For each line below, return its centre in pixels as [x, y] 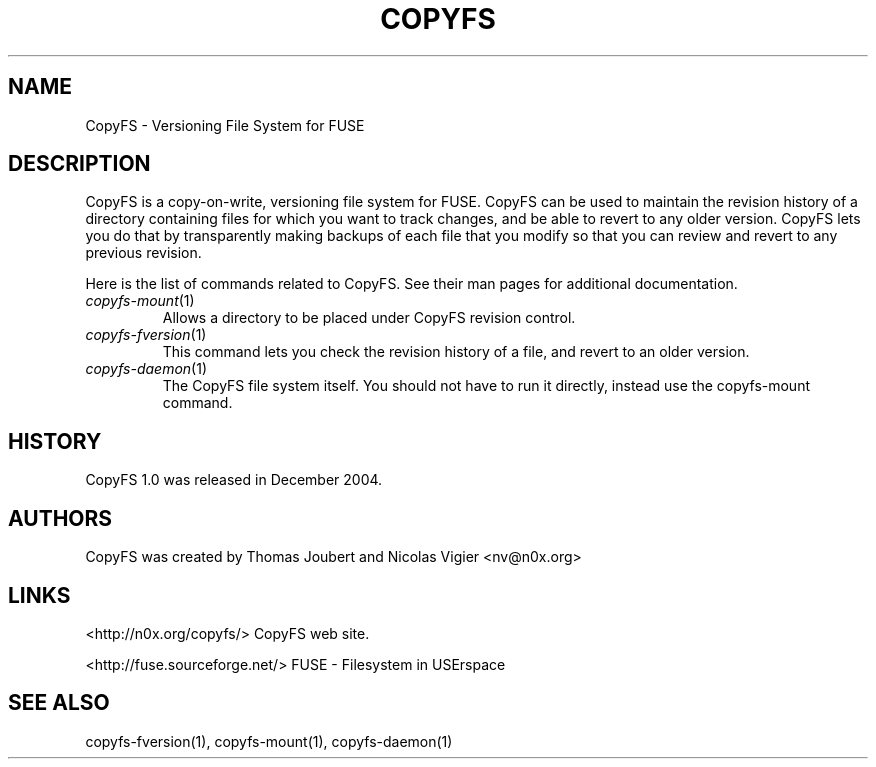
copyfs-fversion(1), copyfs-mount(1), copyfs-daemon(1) [269, 741]
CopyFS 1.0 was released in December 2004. [234, 480]
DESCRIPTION [79, 164]
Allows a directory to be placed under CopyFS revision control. [369, 318]
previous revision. [143, 253]
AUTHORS [60, 518]
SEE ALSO [59, 703]
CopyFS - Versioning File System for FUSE [225, 125]
